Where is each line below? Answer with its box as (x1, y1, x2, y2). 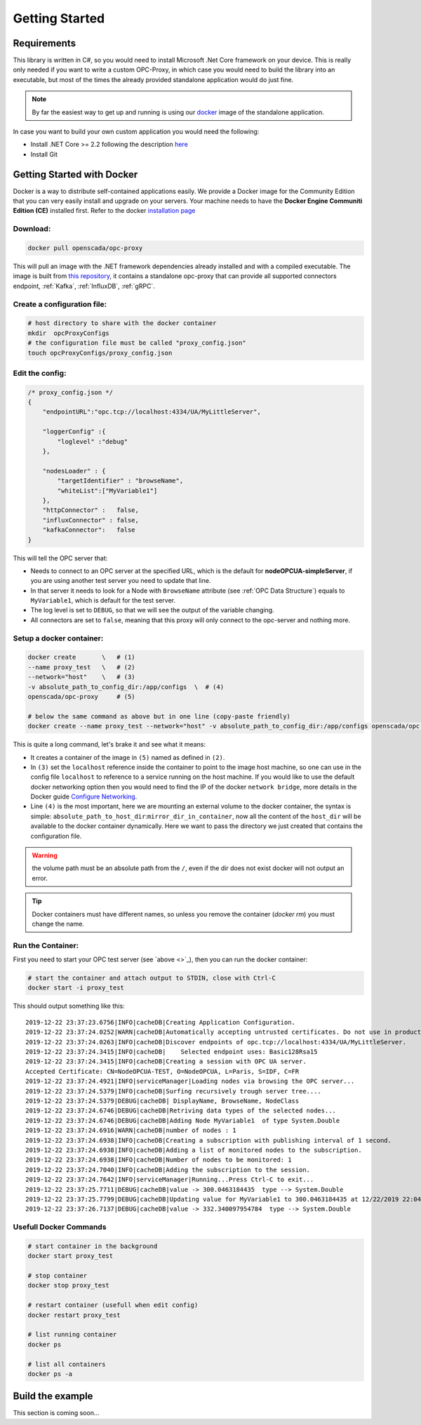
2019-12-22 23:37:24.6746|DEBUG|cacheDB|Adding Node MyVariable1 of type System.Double (25, 1117, 340, 1124)
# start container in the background (27, 1242, 158, 1250)
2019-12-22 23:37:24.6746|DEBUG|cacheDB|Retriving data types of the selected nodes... (25, 1107, 337, 1115)
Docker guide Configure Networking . (30, 792, 138, 801)
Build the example (13, 1391, 93, 1403)
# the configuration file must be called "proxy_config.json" (27, 339, 246, 347)
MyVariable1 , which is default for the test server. (30, 596, 175, 605)
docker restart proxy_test (27, 1311, 121, 1319)
